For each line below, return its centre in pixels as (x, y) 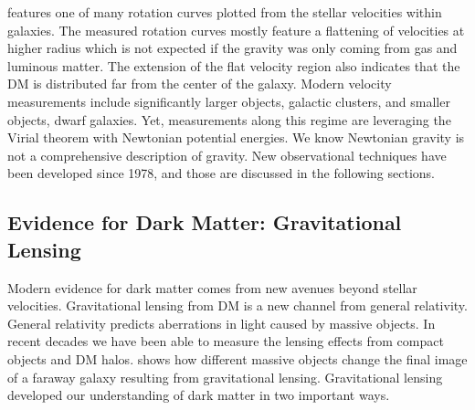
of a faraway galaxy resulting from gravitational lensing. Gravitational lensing (225, 377)
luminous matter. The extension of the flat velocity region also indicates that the (234, 65)
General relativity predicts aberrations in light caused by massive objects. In (222, 323)
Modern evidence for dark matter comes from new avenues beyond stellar (212, 287)
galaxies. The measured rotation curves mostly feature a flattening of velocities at (236, 30)
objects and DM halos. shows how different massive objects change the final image (237, 358)
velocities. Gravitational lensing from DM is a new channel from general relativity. (237, 305)
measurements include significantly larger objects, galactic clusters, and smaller (229, 101)
